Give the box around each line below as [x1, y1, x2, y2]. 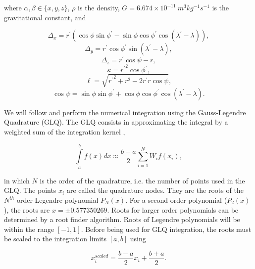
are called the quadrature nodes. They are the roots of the [66, 185, 244, 195]
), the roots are [4, 204, 50, 215]
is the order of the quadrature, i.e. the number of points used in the [40, 175, 245, 185]
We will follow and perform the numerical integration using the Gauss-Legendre [4, 107, 246, 117]
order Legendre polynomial [16, 195, 99, 205]
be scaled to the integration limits [4, 233, 107, 244]
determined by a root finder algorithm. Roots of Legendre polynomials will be [4, 214, 240, 224]
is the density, [78, 2, 120, 12]
